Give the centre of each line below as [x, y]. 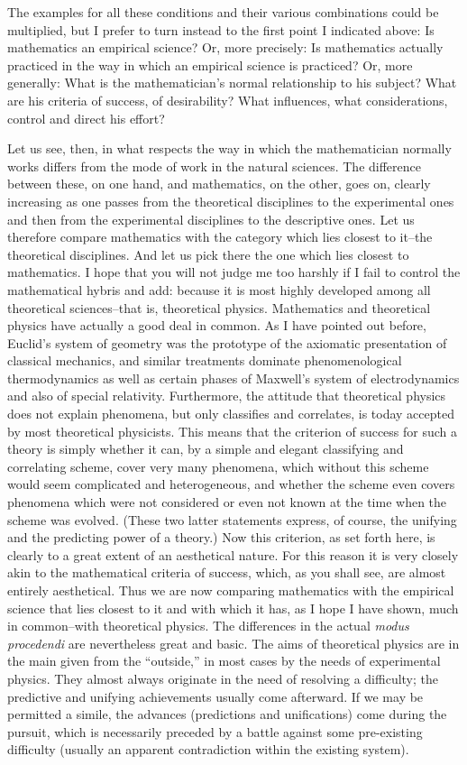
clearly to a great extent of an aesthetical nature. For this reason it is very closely [233, 554]
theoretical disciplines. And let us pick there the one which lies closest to [208, 254]
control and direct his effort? [86, 118]
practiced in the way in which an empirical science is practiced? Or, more [210, 65]
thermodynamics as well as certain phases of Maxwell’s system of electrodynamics [233, 378]
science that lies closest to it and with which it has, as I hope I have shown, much [233, 608]
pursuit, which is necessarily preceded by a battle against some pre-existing [215, 731]
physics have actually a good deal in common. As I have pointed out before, [217, 325]
